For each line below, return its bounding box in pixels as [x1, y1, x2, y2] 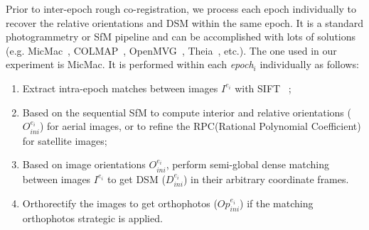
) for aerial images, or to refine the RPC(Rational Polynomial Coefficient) [39, 119, 361, 133]
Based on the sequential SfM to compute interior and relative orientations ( [22, 104, 351, 119]
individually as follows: [260, 57, 359, 72]
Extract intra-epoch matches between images [22, 80, 218, 95]
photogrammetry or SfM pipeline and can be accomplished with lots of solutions [6, 29, 356, 44]
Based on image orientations [22, 157, 146, 172]
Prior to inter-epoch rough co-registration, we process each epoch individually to [6, 1, 357, 16]
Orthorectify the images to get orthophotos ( [22, 196, 218, 211]
